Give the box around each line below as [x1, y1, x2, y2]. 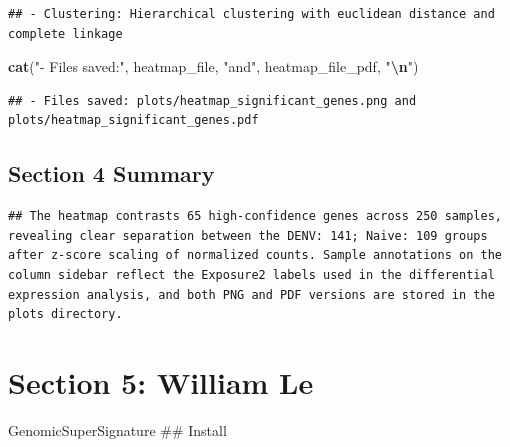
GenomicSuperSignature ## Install [8, 419, 227, 440]
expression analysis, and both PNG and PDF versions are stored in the [8, 287, 495, 302]
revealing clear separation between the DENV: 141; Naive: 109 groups [8, 228, 488, 243]
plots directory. [8, 307, 123, 322]
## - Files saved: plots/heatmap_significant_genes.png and [8, 93, 417, 108]
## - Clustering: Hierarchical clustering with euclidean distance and [8, 7, 495, 21]
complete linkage [8, 26, 123, 41]
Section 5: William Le [8, 361, 314, 402]
